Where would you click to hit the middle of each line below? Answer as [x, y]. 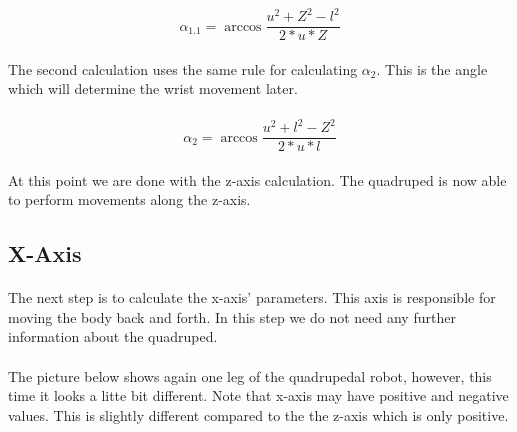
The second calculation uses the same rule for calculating [183, 68]
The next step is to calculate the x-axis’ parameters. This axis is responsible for [252, 297]
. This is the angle [432, 68]
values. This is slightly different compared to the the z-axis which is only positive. [258, 414]
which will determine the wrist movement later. [153, 88]
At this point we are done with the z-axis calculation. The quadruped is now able [257, 179]
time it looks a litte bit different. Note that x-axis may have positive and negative [258, 395]
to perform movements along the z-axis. [129, 199]
